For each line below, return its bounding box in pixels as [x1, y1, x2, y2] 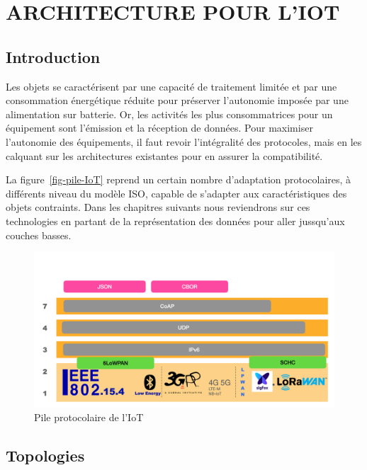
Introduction [6, 45, 101, 67]
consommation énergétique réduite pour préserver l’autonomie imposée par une [6, 93, 349, 108]
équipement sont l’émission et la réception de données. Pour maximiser [6, 120, 313, 135]
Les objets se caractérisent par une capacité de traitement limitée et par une [6, 79, 337, 93]
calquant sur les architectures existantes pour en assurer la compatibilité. [6, 148, 323, 163]
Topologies [6, 445, 85, 466]
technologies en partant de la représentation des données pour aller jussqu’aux [6, 213, 345, 228]
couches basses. [6, 227, 72, 242]
